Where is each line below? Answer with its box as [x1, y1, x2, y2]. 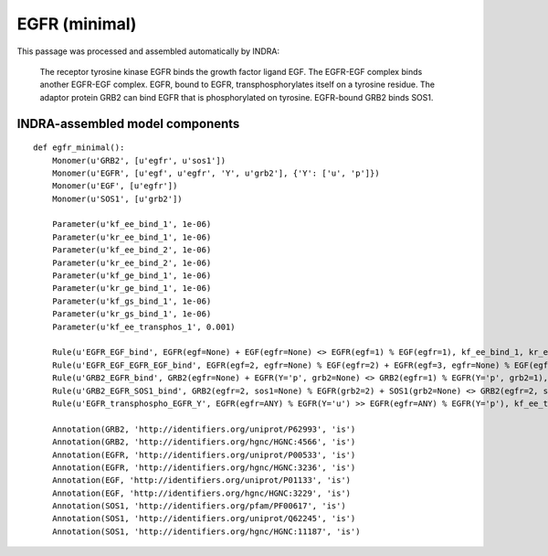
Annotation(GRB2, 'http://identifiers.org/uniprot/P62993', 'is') [51, 423, 356, 434]
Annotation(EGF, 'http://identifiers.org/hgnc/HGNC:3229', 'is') [51, 487, 352, 498]
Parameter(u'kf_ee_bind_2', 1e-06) [51, 245, 212, 255]
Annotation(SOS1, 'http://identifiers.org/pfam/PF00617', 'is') [51, 501, 346, 511]
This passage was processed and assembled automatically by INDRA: [16, 46, 280, 57]
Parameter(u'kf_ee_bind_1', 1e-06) [51, 219, 212, 230]
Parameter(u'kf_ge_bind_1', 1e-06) [51, 271, 212, 281]
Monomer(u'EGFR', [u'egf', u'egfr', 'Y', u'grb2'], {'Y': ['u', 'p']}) [51, 167, 380, 178]
